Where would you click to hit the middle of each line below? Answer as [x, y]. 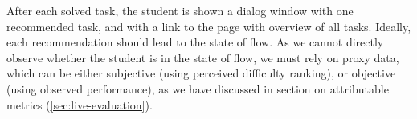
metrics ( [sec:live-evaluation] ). [80, 104]
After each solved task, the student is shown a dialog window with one [180, 10]
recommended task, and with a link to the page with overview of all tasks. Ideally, [209, 26]
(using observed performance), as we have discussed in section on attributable [198, 88]
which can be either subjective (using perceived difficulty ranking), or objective [201, 73]
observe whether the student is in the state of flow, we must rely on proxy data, [203, 57]
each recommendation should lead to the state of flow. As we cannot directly [195, 42]
